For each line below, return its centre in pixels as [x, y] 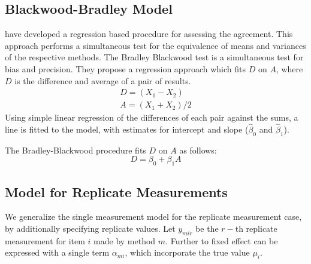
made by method [125, 240]
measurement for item [45, 240]
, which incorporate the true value [187, 252]
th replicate [256, 228]
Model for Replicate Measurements [116, 191]
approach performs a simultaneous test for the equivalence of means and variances [155, 45]
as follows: [198, 150]
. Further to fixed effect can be [222, 240]
